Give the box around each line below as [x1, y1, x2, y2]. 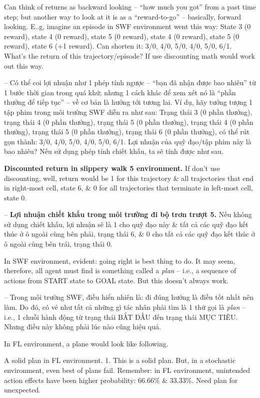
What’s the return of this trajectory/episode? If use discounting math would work [4, 50, 255, 61]
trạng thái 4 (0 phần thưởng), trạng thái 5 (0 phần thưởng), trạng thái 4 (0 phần [4, 116, 253, 127]
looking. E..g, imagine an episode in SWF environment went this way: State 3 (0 [4, 21, 251, 32]
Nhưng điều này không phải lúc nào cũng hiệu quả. [4, 321, 161, 332]
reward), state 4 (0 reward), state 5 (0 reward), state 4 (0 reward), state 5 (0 [4, 31, 239, 41]
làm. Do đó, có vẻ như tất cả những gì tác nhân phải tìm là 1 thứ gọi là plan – [4, 302, 245, 312]
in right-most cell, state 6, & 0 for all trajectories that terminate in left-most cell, [4, 182, 253, 193]
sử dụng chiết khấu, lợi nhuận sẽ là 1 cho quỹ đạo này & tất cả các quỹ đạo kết [4, 219, 248, 229]
